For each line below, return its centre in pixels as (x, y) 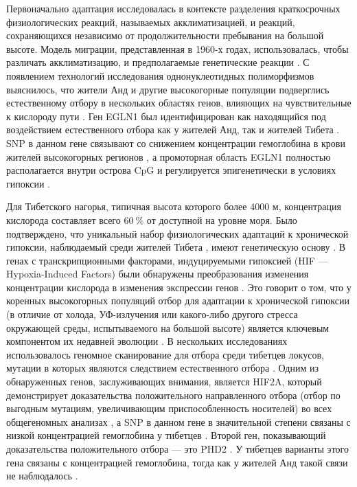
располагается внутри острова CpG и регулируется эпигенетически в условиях (171, 170)
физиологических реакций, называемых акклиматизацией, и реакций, (151, 22)
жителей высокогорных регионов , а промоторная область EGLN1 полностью (169, 156)
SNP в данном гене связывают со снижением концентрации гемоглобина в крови (176, 143)
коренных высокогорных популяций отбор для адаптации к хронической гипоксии (178, 301)
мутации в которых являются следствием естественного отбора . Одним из (163, 368)
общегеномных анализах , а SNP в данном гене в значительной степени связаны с (178, 421)
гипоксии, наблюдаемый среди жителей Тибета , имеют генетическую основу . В (176, 247)
